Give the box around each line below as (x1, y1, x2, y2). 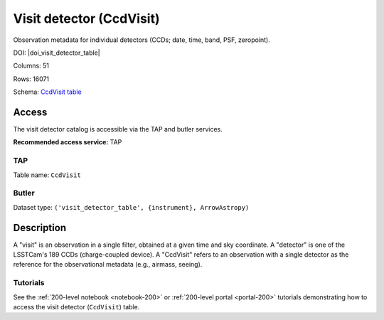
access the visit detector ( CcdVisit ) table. (13, 302, 140, 311)
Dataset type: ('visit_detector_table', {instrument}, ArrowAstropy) (13, 203, 250, 211)
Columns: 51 (13, 61, 50, 70)
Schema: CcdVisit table (13, 87, 82, 96)
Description (13, 221, 67, 234)
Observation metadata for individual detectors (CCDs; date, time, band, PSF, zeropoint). (13, 36, 270, 44)
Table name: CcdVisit (13, 171, 81, 179)
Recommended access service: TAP (13, 138, 122, 146)
